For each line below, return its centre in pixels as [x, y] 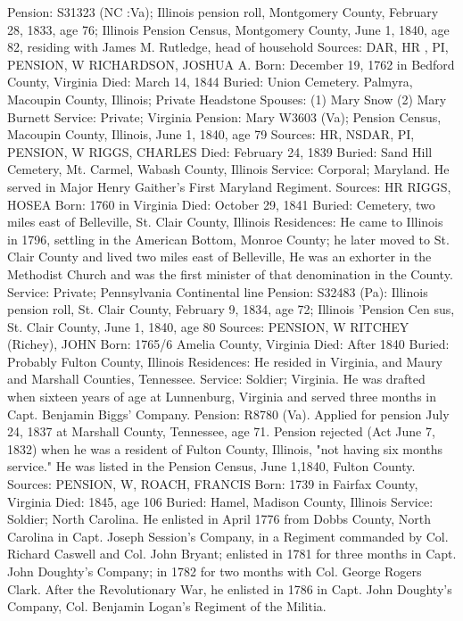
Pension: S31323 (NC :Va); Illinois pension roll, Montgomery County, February [223, 12]
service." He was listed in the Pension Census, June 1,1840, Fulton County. [211, 466]
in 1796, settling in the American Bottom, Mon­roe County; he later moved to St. [228, 239]
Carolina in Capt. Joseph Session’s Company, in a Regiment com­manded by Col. [228, 536]
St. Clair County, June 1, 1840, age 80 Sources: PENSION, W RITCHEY [208, 326]
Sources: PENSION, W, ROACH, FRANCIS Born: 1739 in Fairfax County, [213, 484]
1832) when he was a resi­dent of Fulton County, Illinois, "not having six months [225, 448]
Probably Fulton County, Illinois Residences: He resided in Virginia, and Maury [225, 361]
